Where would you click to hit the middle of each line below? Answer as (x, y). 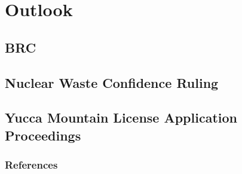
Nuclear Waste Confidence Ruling (112, 82)
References (31, 165)
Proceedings (43, 135)
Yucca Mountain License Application (121, 117)
